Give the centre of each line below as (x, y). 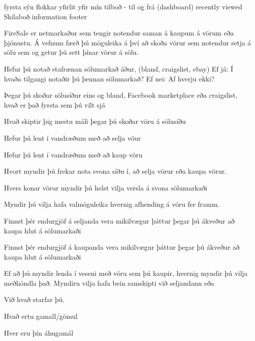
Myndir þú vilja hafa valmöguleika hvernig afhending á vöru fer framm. (112, 204)
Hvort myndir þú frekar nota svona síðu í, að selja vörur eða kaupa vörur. (115, 171)
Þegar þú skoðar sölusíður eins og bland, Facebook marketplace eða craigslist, (121, 95)
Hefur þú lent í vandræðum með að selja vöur (73, 137)
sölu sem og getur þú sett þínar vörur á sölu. (71, 52)
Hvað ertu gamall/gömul (41, 316)
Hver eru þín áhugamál (39, 332)
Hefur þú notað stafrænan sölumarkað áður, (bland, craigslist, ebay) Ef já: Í (119, 68)
